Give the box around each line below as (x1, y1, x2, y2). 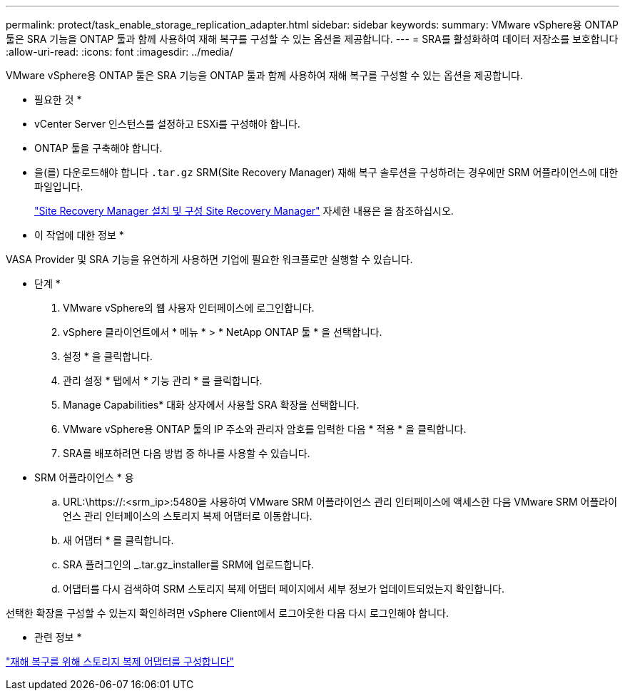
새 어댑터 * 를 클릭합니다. (63, 534, 174, 546)
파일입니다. (34, 180, 83, 193)
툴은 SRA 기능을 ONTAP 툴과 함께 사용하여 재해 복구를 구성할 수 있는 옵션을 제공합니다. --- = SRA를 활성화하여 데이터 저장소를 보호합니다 (6, 33, 619, 45)
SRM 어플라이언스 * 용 (34, 471, 134, 483)
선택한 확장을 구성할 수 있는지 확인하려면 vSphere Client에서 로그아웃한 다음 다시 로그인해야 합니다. (6, 607, 449, 619)
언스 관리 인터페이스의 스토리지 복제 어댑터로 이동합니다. (63, 510, 312, 522)
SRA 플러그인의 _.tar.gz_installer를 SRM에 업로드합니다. (63, 558, 314, 570)
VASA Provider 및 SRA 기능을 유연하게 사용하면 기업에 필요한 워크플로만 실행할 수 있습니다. (6, 253, 413, 265)
